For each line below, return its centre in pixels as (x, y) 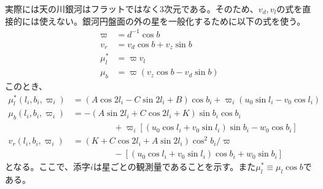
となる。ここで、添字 (48, 167)
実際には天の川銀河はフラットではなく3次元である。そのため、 (132, 9)
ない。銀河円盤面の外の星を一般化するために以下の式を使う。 (181, 21)
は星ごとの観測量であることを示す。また (174, 167)
